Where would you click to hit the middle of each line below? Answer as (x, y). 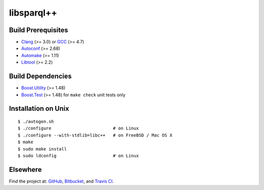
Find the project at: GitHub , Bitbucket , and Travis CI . (62, 181)
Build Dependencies (40, 76)
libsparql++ (33, 13)
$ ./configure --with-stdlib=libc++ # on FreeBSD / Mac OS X (95, 135)
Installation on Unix (39, 109)
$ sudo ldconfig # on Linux (78, 156)
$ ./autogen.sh (36, 121)
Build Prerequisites (39, 30)
